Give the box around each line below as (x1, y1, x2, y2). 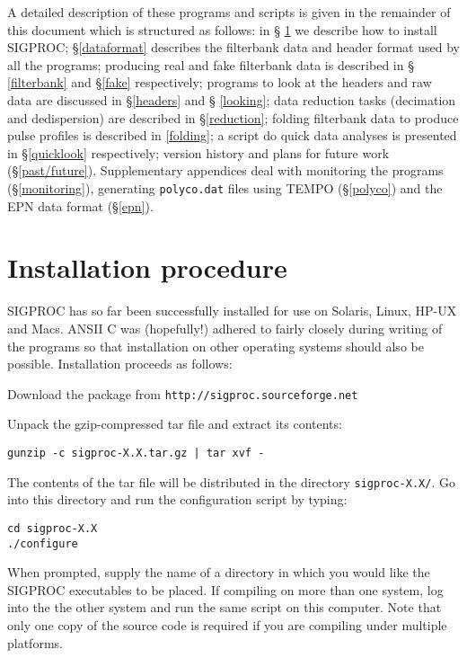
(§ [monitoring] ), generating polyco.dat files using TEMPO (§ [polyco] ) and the (7, 178, 443, 197)
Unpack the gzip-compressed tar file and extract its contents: (7, 414, 342, 433)
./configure (7, 537, 78, 550)
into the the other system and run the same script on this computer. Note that (7, 598, 442, 617)
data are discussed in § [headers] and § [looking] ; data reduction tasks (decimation (7, 90, 456, 109)
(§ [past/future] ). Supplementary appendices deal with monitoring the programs (7, 161, 444, 180)
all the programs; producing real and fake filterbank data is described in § (7, 55, 414, 74)
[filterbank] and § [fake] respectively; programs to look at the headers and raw (7, 73, 432, 92)
